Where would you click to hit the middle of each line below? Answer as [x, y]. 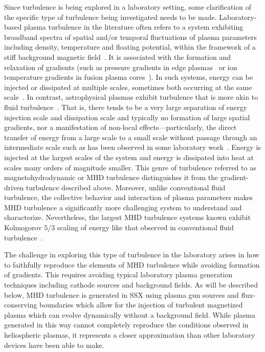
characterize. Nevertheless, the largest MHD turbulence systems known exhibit [127, 217]
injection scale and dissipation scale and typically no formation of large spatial [127, 117]
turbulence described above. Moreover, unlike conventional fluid [126, 187]
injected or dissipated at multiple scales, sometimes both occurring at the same [128, 87]
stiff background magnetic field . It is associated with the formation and [117, 57]
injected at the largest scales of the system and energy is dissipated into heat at [129, 157]
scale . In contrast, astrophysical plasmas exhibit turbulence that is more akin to [131, 97]
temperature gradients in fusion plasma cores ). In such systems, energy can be [129, 77]
